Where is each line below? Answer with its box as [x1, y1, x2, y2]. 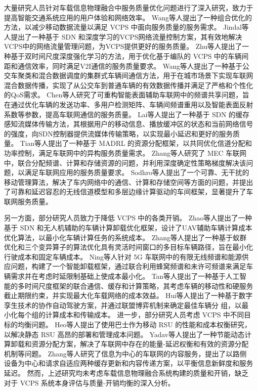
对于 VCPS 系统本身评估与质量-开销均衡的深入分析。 [4, 377, 175, 388]
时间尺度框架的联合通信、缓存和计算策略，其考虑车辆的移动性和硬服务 [24, 280, 253, 291]
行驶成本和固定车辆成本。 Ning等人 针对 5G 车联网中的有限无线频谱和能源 [4, 251, 242, 261]
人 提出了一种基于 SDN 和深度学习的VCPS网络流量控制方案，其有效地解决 [4, 31, 242, 42]
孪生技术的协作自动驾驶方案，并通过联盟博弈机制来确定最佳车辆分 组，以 [4, 300, 242, 310]
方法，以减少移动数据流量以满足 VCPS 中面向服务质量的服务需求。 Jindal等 [4, 22, 249, 32]
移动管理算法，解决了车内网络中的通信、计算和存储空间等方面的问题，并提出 [4, 176, 253, 187]
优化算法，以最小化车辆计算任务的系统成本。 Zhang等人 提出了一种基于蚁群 [4, 232, 247, 242]
